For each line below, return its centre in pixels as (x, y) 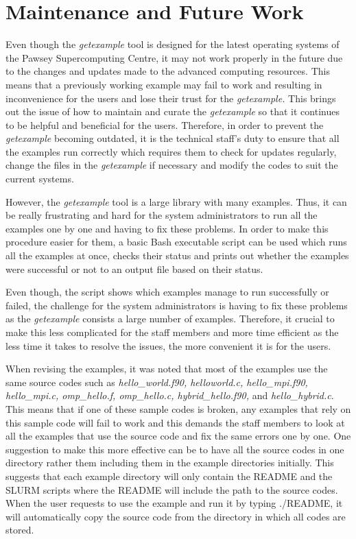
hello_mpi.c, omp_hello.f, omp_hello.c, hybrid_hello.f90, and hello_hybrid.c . (170, 395)
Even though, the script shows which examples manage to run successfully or (167, 292)
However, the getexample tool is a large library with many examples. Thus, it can (176, 201)
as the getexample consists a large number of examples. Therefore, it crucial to (170, 319)
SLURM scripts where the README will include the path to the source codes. (172, 489)
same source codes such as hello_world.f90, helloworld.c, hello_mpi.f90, (157, 382)
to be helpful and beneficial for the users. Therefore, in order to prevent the (165, 124)
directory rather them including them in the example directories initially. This (170, 463)
